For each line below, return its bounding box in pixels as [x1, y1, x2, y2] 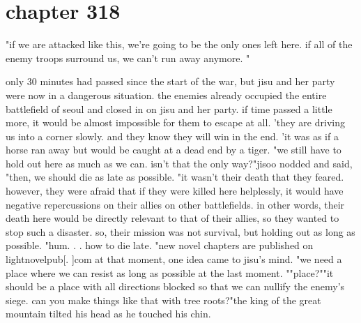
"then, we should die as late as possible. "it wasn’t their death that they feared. [6, 170, 344, 184]
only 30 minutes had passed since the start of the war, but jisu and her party [6, 74, 335, 89]
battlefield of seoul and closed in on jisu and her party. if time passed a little [6, 101, 332, 116]
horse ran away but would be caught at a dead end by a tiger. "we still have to [6, 142, 341, 157]
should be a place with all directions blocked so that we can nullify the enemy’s [6, 279, 345, 294]
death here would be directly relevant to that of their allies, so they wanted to [6, 211, 339, 225]
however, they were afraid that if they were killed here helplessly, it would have [6, 183, 344, 198]
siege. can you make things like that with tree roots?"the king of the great [6, 292, 321, 307]
